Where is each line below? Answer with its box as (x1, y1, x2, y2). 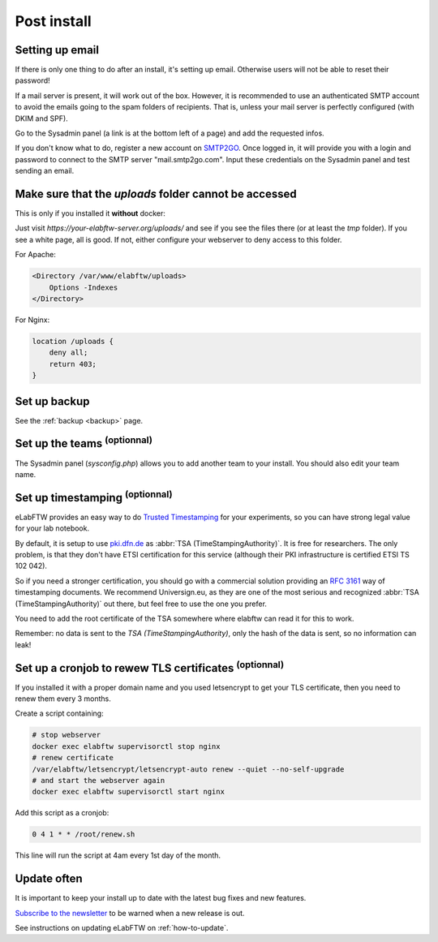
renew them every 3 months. (15, 694, 111, 703)
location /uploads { (32, 337, 114, 346)
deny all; (49, 348, 88, 357)
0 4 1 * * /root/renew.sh (32, 830, 135, 839)
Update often (15, 872, 83, 886)
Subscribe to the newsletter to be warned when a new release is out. (15, 908, 245, 918)
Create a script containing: (15, 708, 105, 718)
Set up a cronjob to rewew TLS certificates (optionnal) (15, 658, 285, 675)
